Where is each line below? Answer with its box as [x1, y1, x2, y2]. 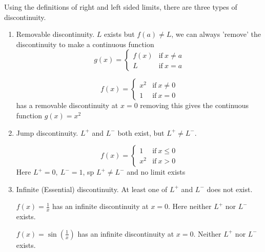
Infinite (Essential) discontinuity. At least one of [16, 183, 168, 194]
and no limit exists [127, 166, 186, 177]
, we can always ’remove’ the [171, 29, 261, 39]
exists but [104, 29, 135, 39]
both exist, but [117, 127, 165, 138]
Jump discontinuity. [16, 127, 78, 138]
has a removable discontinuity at [16, 100, 118, 111]
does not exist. [207, 183, 253, 194]
